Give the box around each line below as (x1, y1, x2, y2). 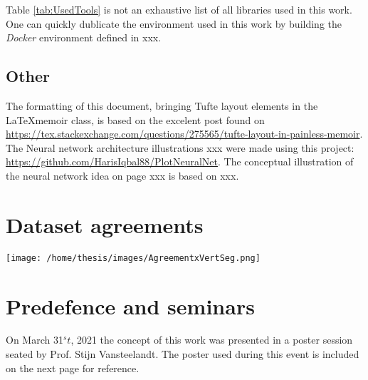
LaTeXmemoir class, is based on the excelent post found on (6, 112, 265, 127)
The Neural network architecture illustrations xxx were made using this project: (6, 140, 354, 155)
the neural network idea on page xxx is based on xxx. (6, 168, 239, 183)
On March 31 (6, 332, 63, 347)
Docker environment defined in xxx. (6, 30, 162, 45)
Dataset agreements (6, 210, 204, 239)
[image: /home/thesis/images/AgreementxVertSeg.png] (6, 252, 261, 263)
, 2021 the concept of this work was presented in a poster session (70, 332, 353, 347)
